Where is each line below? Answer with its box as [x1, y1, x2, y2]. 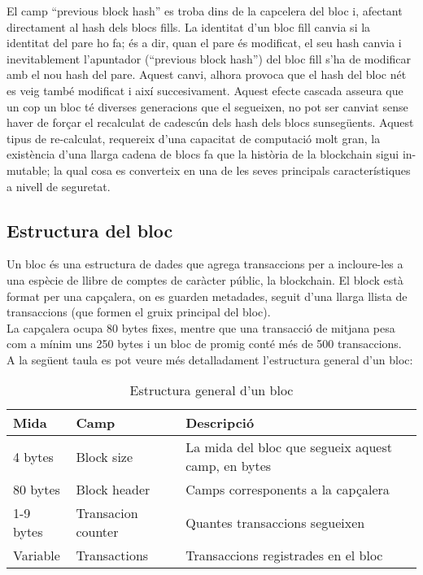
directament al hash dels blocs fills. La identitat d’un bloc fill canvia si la [7, 18, 371, 35]
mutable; [7, 161, 50, 178]
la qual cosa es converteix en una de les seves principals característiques [53, 161, 411, 178]
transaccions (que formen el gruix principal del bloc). [7, 303, 271, 320]
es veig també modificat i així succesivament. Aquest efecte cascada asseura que [7, 81, 403, 98]
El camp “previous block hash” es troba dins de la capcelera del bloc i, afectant [7, 2, 403, 19]
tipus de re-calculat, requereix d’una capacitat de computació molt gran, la [7, 129, 381, 146]
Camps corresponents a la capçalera [185, 480, 390, 499]
